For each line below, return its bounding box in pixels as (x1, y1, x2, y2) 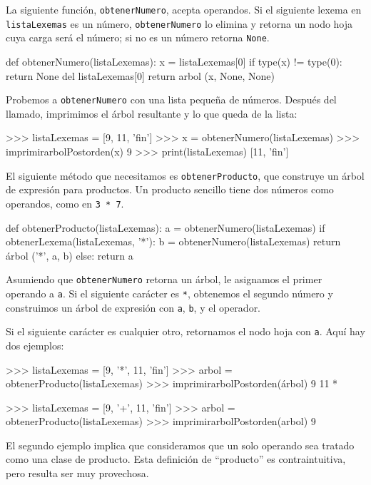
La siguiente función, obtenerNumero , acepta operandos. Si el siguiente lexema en (6, 2, 362, 16)
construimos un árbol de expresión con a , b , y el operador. (6, 300, 261, 315)
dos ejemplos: (6, 337, 64, 352)
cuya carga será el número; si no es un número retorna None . (6, 30, 270, 45)
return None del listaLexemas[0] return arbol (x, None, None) (6, 68, 275, 83)
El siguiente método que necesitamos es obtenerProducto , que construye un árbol (6, 168, 365, 183)
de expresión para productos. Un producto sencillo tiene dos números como (6, 182, 334, 197)
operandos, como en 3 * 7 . (6, 195, 124, 210)
